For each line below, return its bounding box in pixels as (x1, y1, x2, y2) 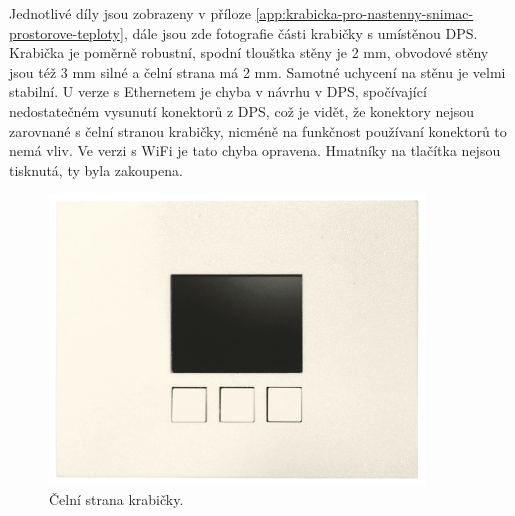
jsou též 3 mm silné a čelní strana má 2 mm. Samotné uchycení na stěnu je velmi (9, 61, 506, 82)
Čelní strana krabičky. (49, 489, 184, 510)
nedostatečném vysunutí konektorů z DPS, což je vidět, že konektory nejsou (9, 100, 475, 121)
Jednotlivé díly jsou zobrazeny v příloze (9, 3, 251, 23)
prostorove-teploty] (9, 22, 124, 43)
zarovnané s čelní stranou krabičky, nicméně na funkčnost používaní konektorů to (9, 120, 507, 141)
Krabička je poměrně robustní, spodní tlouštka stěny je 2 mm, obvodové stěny (9, 42, 489, 63)
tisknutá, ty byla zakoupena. (9, 159, 183, 180)
